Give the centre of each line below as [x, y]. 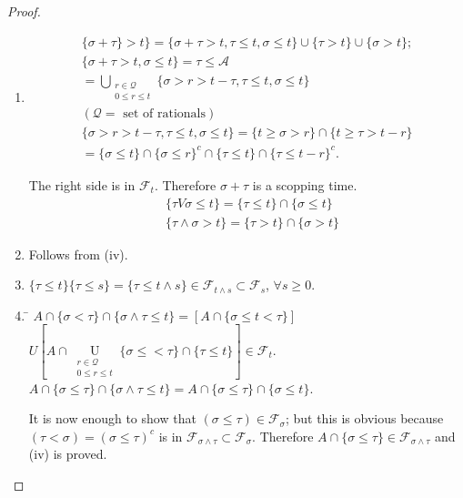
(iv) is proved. [68, 454]
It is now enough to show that [112, 418]
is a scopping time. [305, 184]
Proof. [24, 11]
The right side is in [82, 184]
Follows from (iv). [78, 254]
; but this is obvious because [364, 418]
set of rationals [164, 114]
